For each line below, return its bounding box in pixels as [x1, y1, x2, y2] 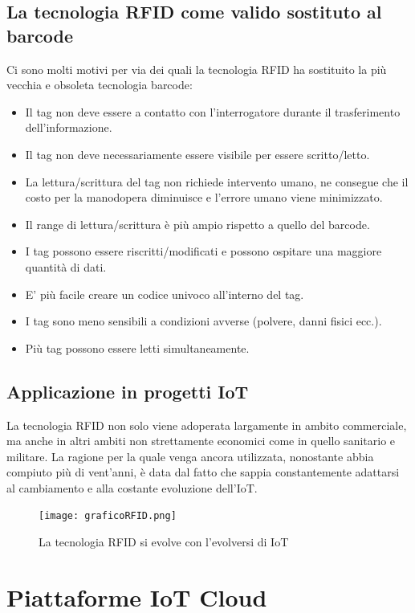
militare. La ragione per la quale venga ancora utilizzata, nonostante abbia [6, 447, 374, 464]
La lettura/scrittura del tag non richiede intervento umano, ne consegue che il [25, 173, 409, 190]
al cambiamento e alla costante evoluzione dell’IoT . [6, 479, 258, 496]
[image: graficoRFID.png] [39, 510, 177, 522]
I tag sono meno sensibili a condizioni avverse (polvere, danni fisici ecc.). [25, 313, 382, 329]
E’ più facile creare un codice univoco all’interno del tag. [25, 285, 304, 302]
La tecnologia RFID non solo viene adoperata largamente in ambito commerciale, [6, 416, 407, 433]
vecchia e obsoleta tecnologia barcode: [6, 76, 193, 93]
